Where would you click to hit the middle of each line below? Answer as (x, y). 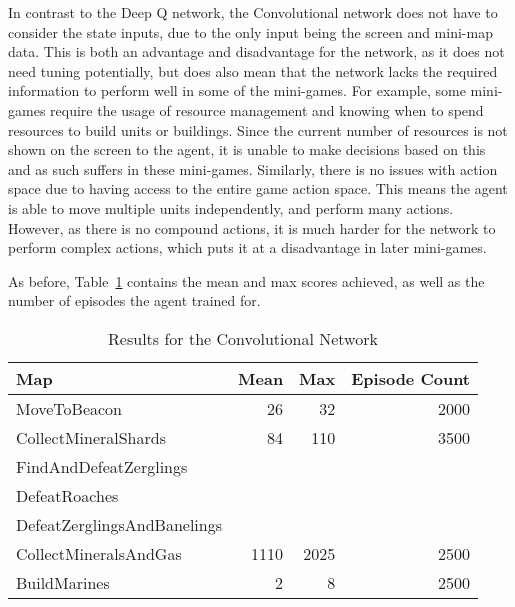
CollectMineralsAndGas (99, 553)
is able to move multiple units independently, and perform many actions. (231, 207)
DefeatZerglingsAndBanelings (119, 524)
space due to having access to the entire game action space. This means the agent (258, 188)
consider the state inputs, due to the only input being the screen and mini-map (250, 31)
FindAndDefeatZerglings (102, 466)
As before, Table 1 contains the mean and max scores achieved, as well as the (246, 280)
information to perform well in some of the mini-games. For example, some (237, 90)
